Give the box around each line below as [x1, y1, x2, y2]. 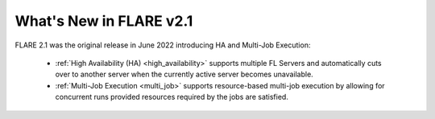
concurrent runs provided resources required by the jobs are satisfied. [55, 92, 289, 102]
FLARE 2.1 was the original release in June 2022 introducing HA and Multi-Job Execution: [14, 40, 311, 50]
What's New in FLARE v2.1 [14, 12, 193, 30]
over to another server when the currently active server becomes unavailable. [55, 69, 313, 80]
